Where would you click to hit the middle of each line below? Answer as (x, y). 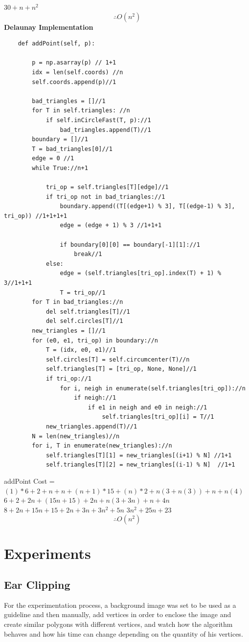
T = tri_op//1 (83, 292)
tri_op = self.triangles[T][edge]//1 (107, 187)
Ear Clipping (37, 585)
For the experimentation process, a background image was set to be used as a (120, 605)
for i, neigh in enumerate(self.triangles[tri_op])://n (153, 388)
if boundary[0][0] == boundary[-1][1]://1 (130, 245)
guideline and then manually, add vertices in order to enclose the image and (118, 614)
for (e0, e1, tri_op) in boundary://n (95, 340)
